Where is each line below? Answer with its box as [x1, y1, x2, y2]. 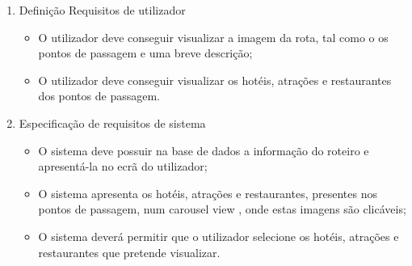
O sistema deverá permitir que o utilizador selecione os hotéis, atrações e [38, 227, 399, 244]
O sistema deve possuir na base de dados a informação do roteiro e [38, 141, 369, 158]
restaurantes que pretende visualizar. [38, 243, 221, 260]
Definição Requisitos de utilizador [19, 2, 186, 18]
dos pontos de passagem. [38, 87, 160, 104]
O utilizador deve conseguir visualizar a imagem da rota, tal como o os [38, 28, 389, 45]
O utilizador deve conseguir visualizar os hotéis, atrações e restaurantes [38, 71, 392, 88]
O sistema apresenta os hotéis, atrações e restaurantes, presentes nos [38, 184, 377, 201]
